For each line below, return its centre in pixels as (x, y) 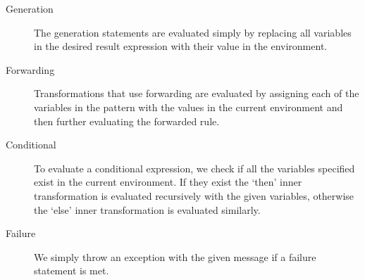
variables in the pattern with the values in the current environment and (188, 107)
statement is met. (72, 271)
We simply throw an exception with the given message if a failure (175, 256)
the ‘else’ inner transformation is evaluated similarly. (147, 209)
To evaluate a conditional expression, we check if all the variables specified (194, 168)
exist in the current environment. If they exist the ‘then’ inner (168, 182)
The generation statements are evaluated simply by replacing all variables (193, 32)
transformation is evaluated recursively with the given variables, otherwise (194, 195)
